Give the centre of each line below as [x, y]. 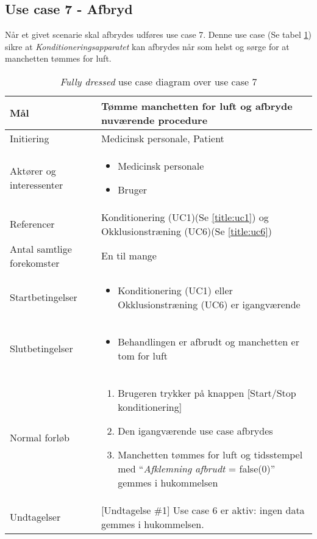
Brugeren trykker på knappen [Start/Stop [207, 392]
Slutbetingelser [41, 349]
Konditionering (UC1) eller [175, 290]
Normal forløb [40, 438]
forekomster [35, 262]
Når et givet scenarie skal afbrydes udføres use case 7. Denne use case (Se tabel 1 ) [158, 34]
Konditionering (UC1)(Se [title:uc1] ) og [185, 217]
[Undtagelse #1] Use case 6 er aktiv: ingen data [203, 510]
